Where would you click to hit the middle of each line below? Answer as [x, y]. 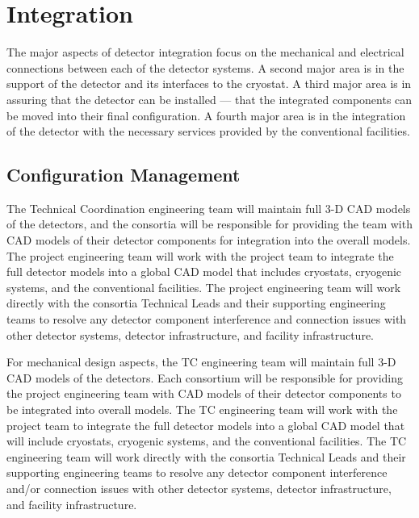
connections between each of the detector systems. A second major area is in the [205, 67]
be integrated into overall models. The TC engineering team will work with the [202, 409]
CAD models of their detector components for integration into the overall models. [209, 240]
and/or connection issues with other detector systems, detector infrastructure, [199, 488]
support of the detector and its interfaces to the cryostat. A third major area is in [209, 84]
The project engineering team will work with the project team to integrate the [200, 255]
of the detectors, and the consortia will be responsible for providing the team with [209, 224]
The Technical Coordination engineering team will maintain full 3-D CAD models [209, 208]
